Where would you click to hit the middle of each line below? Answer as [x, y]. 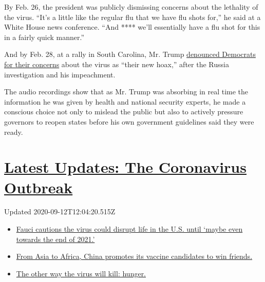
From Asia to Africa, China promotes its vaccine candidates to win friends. [134, 256]
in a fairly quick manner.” [44, 37]
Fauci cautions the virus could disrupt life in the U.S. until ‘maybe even [129, 229]
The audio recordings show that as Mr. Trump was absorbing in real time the [126, 92]
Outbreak [39, 187]
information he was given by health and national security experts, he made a [125, 101]
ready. [14, 132]
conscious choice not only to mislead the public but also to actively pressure [124, 112]
